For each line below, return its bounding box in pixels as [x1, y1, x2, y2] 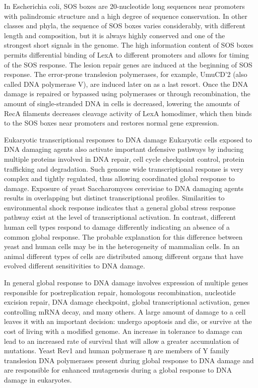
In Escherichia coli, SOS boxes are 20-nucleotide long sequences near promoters [4, 1, 245, 11]
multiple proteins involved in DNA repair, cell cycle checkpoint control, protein [4, 153, 245, 164]
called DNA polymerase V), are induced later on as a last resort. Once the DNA [4, 78, 249, 89]
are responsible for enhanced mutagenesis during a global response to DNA [4, 365, 232, 375]
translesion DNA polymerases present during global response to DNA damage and [4, 355, 254, 365]
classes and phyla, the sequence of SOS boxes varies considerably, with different [4, 20, 246, 31]
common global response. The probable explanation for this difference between [4, 231, 243, 242]
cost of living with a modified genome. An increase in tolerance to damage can [4, 326, 243, 336]
